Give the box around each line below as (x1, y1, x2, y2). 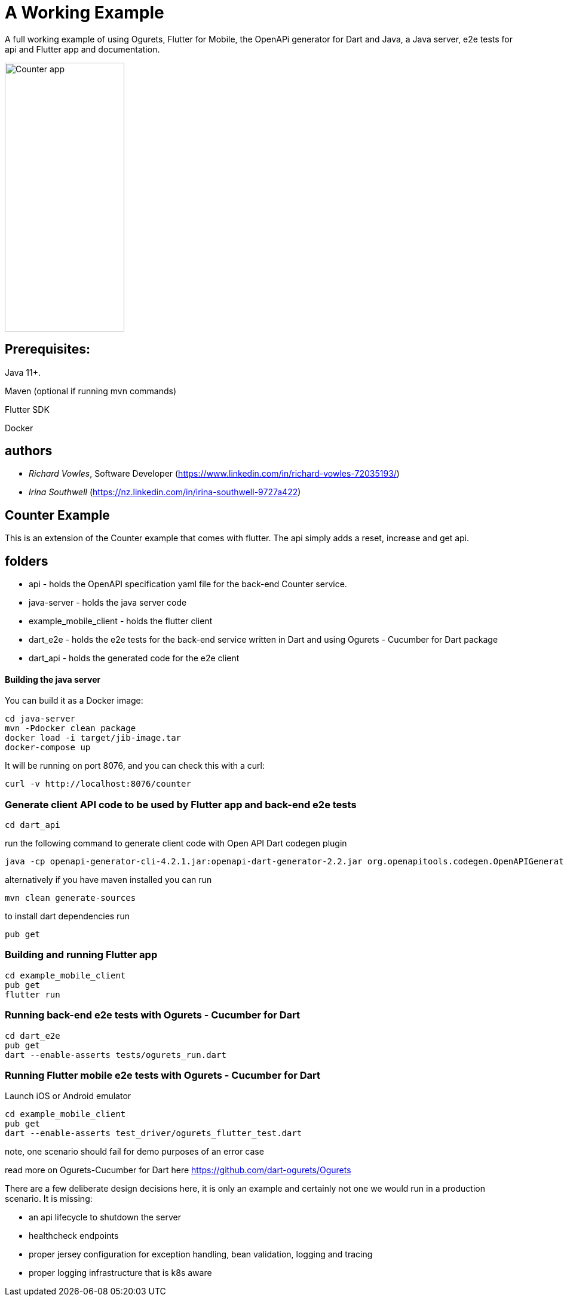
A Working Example (5, 2, 164, 23)
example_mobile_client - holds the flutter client (29, 616, 213, 627)
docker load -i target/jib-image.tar (5, 733, 182, 743)
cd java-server (5, 714, 76, 724)
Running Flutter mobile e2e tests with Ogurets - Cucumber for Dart (5, 1069, 320, 1081)
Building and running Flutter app (5, 949, 158, 961)
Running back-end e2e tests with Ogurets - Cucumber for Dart (5, 1009, 300, 1021)
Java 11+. (5, 367, 41, 378)
